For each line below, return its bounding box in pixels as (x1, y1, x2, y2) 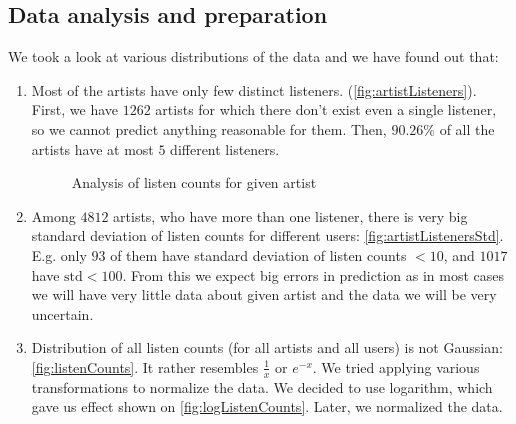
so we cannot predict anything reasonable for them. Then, (31, 118, 387, 139)
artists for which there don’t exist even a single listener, (155, 99, 497, 120)
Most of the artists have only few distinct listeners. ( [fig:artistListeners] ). (31, 79, 477, 100)
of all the (439, 118, 495, 139)
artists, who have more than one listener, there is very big (113, 205, 468, 226)
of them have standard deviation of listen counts (110, 244, 407, 265)
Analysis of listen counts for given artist (71, 172, 317, 193)
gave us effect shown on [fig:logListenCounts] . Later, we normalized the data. (31, 396, 503, 417)
